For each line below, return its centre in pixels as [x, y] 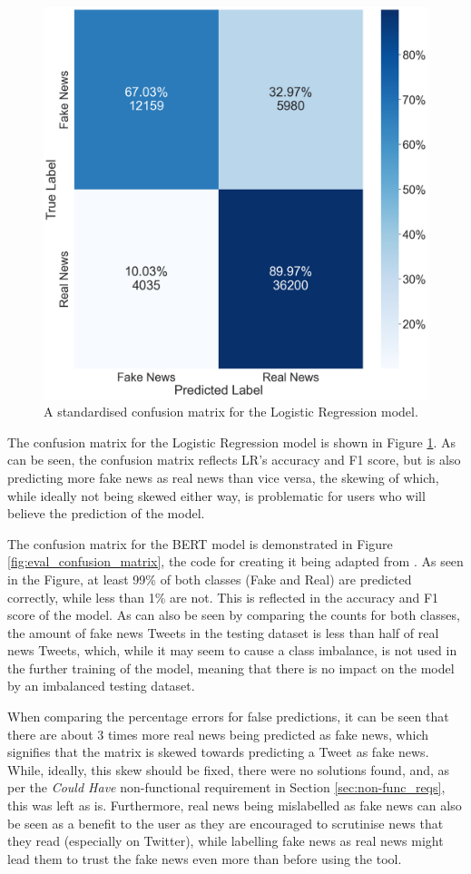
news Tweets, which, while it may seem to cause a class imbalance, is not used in [232, 650]
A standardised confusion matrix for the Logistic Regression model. [231, 412]
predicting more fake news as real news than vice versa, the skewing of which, [223, 477]
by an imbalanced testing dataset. [101, 686]
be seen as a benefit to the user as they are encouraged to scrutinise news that [226, 823]
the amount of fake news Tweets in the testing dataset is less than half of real [223, 632]
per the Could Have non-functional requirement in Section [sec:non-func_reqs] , [226, 787]
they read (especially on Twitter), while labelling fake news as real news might [226, 841]
